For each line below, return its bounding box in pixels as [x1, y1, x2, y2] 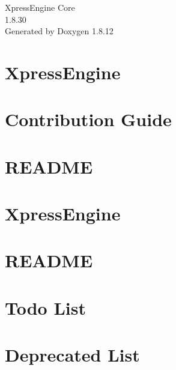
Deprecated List [5, 342, 140, 367]
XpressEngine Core [5, 1, 75, 13]
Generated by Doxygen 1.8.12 [5, 25, 114, 37]
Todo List [5, 295, 86, 320]
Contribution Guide [5, 107, 172, 132]
